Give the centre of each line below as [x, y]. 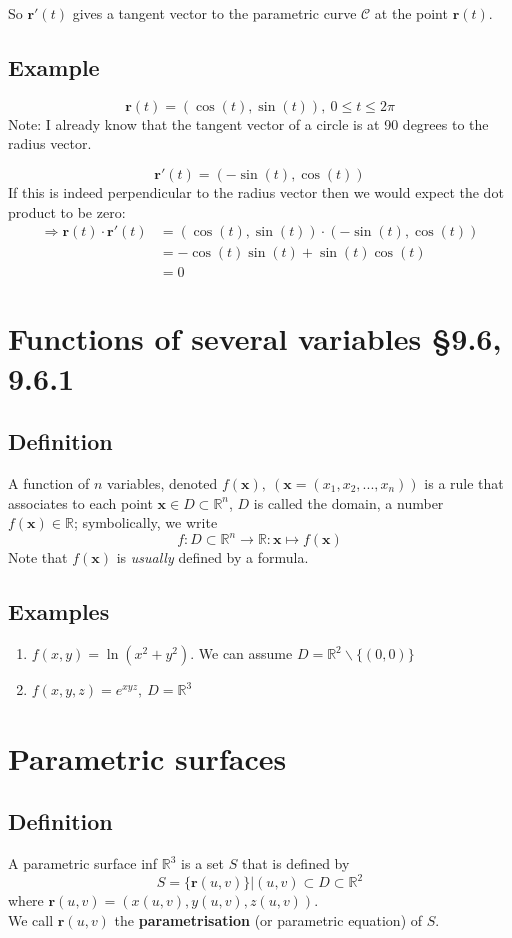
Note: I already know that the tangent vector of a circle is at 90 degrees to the [248, 123]
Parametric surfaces [147, 757]
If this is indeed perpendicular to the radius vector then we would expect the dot [256, 191]
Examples [59, 611]
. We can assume [241, 653]
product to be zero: [67, 211]
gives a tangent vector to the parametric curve [214, 13]
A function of [49, 483]
